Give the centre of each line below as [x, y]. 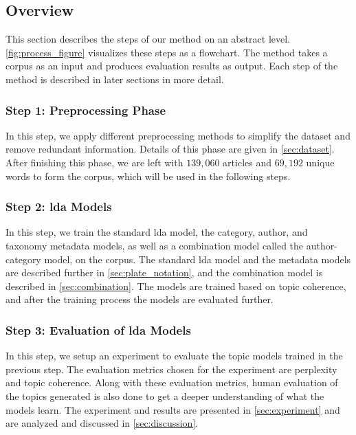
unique [320, 162]
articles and [247, 162]
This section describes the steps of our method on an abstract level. [148, 39]
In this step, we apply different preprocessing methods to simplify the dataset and [178, 135]
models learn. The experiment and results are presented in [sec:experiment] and [173, 409]
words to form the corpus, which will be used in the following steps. [148, 176]
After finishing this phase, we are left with [94, 162]
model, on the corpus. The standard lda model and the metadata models [198, 259]
